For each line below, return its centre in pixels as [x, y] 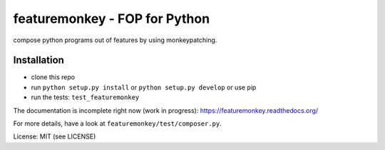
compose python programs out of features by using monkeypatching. [115, 40]
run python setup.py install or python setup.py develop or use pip [144, 87]
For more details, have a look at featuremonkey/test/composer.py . [118, 124]
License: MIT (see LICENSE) [55, 136]
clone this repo [53, 77]
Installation [38, 60]
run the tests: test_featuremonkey [85, 97]
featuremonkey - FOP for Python [112, 19]
